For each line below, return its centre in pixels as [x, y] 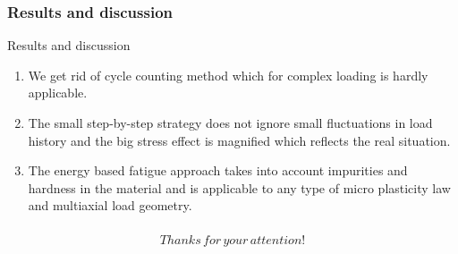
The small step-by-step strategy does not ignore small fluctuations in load [230, 123]
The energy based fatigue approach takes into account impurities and [218, 170]
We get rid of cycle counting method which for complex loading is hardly [228, 75]
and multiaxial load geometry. [110, 205]
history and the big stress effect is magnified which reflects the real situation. [239, 140]
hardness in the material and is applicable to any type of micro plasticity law [239, 187]
